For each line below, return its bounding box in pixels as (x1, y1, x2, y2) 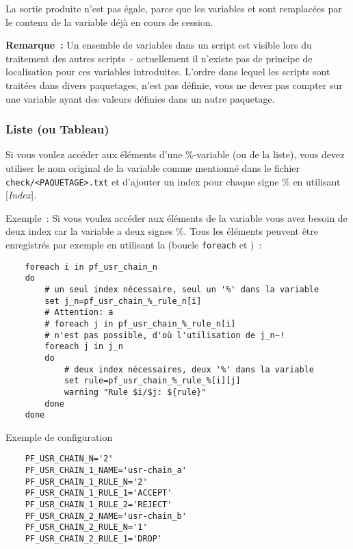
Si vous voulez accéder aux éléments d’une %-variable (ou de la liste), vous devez (5, 147, 345, 162)
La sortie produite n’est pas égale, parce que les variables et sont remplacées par (5, 1, 342, 15)
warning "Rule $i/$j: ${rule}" (64, 387, 207, 397)
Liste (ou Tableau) (5, 120, 109, 138)
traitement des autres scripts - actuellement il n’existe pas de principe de (5, 51, 313, 65)
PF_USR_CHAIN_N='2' (25, 454, 114, 464)
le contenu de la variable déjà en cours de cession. (5, 14, 213, 29)
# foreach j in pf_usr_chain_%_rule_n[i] (44, 318, 236, 329)
